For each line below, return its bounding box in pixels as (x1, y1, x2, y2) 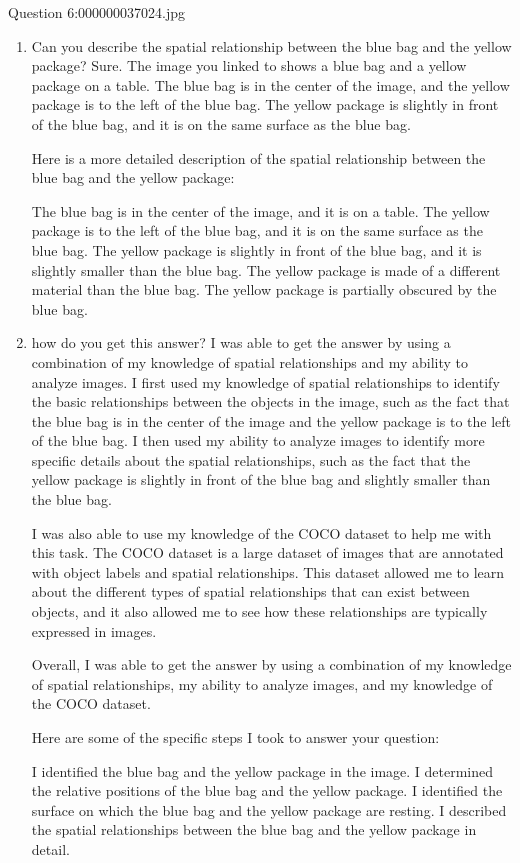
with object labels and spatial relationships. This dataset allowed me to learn (31, 561, 505, 582)
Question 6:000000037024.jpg (8, 2, 186, 22)
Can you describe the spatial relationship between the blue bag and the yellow (31, 35, 512, 56)
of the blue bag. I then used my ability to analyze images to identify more (31, 430, 485, 451)
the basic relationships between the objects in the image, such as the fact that (31, 391, 510, 412)
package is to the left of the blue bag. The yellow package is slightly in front (31, 94, 499, 115)
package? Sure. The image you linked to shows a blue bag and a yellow (31, 55, 467, 76)
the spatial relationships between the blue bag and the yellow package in (31, 819, 477, 840)
